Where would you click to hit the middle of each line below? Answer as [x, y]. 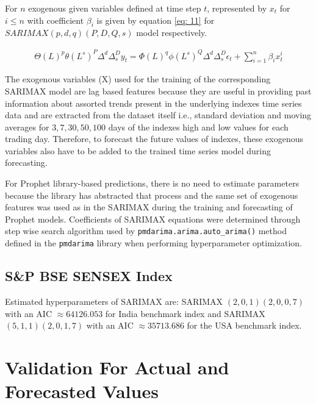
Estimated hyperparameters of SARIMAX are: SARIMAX [114, 301]
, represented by [237, 8]
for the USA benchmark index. [244, 325]
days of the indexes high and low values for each [198, 127]
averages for [27, 127]
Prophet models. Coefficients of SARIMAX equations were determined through [153, 219]
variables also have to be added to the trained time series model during [138, 150]
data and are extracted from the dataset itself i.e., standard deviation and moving [158, 115]
